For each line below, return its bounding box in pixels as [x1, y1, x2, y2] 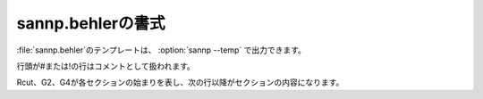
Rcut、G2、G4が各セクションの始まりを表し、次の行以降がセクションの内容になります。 [16, 77, 344, 88]
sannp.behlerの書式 [16, 13, 165, 33]
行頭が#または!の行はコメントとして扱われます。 [16, 61, 196, 71]
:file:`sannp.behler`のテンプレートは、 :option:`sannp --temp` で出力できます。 [16, 45, 306, 55]
